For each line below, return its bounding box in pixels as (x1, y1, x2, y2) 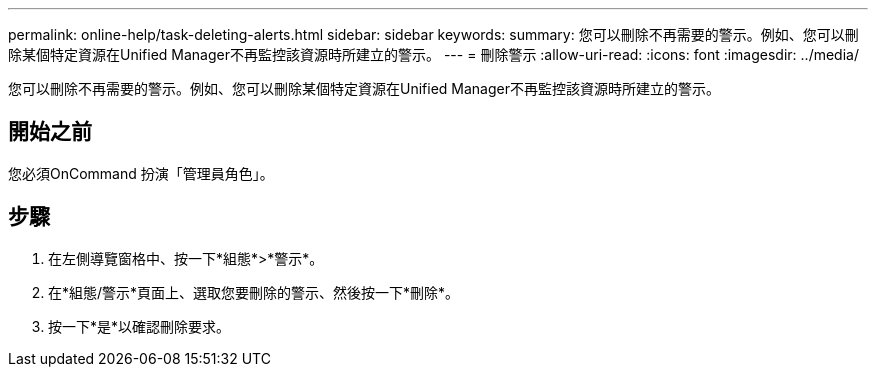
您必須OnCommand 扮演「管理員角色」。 (8, 164, 274, 182)
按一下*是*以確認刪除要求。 (48, 317, 231, 335)
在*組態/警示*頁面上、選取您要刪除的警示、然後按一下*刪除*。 (48, 283, 460, 301)
